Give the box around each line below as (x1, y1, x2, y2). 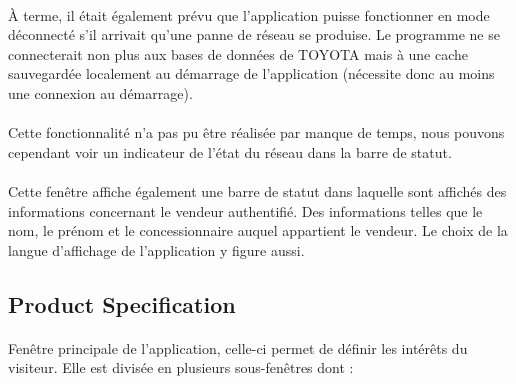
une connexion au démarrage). (8, 82, 193, 103)
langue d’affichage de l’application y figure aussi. (8, 239, 305, 260)
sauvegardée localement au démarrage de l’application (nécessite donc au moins (8, 63, 495, 84)
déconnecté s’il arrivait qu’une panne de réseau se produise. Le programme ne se (8, 24, 500, 45)
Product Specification (8, 288, 236, 319)
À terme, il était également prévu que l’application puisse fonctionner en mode (8, 4, 490, 25)
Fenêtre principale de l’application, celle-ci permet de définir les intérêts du (8, 337, 468, 358)
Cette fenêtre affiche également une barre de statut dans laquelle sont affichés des (8, 180, 507, 201)
